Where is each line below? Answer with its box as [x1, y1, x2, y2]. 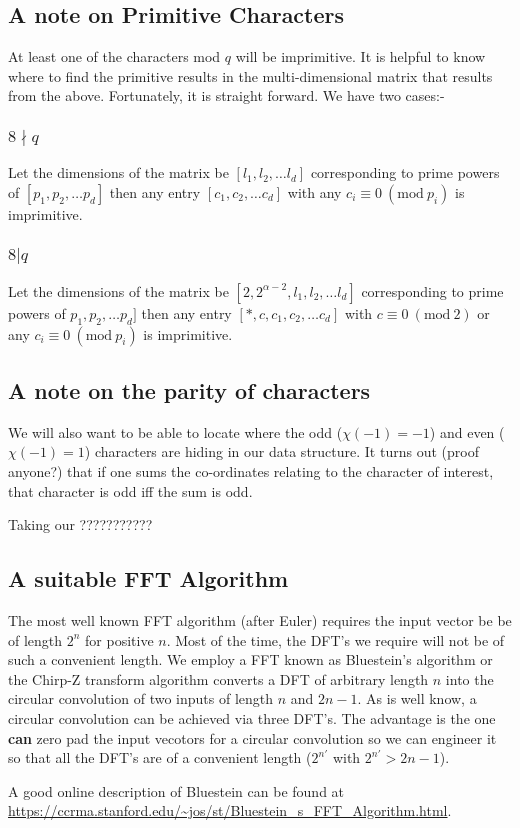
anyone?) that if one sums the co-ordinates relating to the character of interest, [8, 460, 494, 481]
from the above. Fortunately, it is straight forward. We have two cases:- [8, 85, 445, 106]
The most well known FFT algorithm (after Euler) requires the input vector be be [8, 609, 512, 630]
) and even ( [429, 421, 505, 442]
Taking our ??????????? [8, 514, 153, 535]
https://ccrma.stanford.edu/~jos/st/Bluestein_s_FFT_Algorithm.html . [8, 800, 452, 821]
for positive [85, 629, 154, 650]
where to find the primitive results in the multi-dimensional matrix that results [8, 65, 493, 86]
